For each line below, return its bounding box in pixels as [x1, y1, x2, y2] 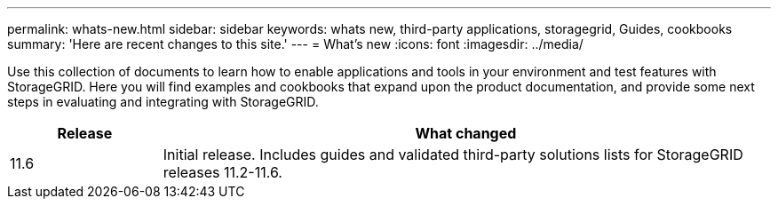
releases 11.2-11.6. [163, 163, 282, 181]
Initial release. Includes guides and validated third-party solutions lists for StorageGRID [163, 146, 743, 163]
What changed [415, 124, 517, 142]
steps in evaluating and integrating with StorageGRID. [7, 94, 319, 109]
